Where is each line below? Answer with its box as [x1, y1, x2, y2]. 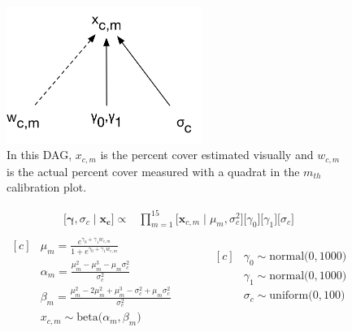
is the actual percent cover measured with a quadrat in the [7, 162, 300, 179]
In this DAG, [7, 146, 72, 163]
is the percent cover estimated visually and [100, 146, 314, 163]
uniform [269, 290, 309, 302]
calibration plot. [7, 179, 87, 196]
